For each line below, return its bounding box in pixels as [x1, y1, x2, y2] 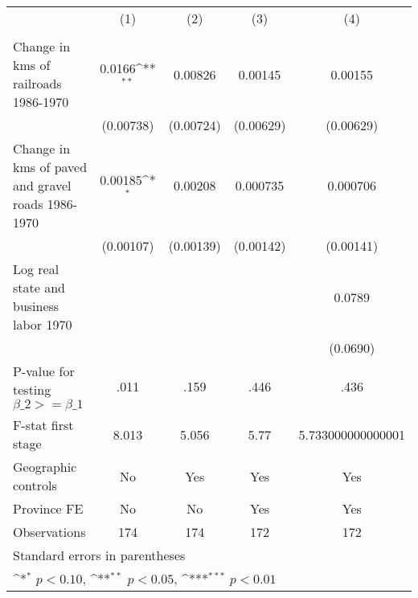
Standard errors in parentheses [13, 546, 186, 564]
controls [13, 476, 57, 494]
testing [13, 380, 51, 399]
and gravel [13, 176, 72, 195]
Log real [13, 260, 59, 278]
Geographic [13, 457, 77, 476]
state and [13, 278, 65, 297]
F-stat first [13, 416, 74, 434]
